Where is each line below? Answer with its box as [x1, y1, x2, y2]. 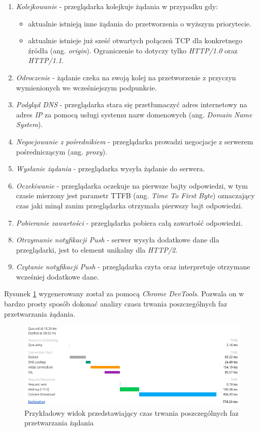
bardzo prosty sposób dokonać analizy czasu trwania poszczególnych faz [4, 298, 228, 309]
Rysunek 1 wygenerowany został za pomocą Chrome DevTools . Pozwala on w [4, 288, 244, 299]
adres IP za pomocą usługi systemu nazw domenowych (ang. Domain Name [16, 109, 252, 119]
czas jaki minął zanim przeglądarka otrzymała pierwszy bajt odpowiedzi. [16, 200, 243, 210]
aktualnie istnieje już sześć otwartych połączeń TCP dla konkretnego [28, 35, 242, 46]
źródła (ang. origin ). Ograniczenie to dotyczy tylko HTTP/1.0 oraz [28, 45, 238, 55]
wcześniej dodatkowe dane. [16, 271, 99, 282]
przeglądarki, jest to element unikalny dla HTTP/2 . [16, 244, 178, 255]
